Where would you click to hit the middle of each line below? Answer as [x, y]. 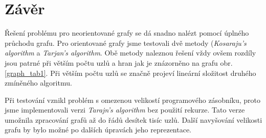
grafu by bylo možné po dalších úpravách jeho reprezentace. [98, 130]
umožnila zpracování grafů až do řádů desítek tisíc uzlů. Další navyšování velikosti [134, 119]
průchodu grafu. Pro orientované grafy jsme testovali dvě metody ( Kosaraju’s [126, 43]
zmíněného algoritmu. [38, 83]
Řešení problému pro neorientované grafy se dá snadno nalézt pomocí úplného [127, 33]
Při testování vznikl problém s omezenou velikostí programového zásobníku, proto [133, 100]
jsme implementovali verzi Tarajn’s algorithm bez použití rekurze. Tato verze [125, 110]
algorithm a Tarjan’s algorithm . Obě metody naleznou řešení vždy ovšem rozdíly [130, 53]
